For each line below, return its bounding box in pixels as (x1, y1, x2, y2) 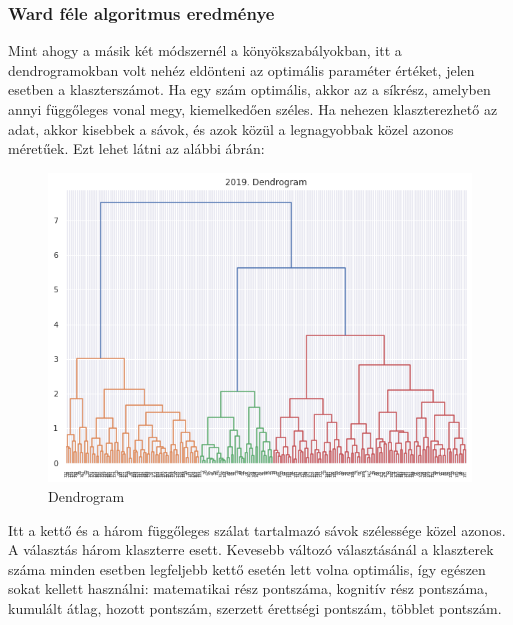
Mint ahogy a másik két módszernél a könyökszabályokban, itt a (8, 40, 402, 61)
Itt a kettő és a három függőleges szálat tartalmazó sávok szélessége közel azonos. (8, 519, 506, 540)
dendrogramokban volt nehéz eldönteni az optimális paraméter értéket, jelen (8, 59, 475, 80)
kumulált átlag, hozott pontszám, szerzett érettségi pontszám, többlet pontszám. (8, 597, 502, 618)
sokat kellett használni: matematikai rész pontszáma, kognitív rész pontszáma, (8, 578, 489, 599)
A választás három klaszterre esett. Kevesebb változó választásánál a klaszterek (8, 539, 494, 560)
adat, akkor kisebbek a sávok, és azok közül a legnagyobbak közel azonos (8, 118, 454, 139)
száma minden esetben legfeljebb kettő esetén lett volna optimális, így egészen (8, 558, 486, 579)
